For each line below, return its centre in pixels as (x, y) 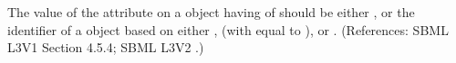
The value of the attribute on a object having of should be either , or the (211, 12)
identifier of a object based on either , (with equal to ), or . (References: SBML (228, 29)
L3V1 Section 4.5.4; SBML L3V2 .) (106, 47)
